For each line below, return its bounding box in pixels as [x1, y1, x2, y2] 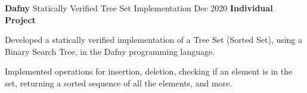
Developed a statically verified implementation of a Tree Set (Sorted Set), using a [5, 33, 303, 46]
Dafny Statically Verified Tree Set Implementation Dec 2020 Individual [5, 2, 273, 14]
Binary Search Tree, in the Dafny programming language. [5, 45, 215, 57]
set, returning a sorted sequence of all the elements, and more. [5, 76, 232, 89]
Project [5, 13, 36, 26]
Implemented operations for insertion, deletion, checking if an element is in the [5, 65, 293, 77]
